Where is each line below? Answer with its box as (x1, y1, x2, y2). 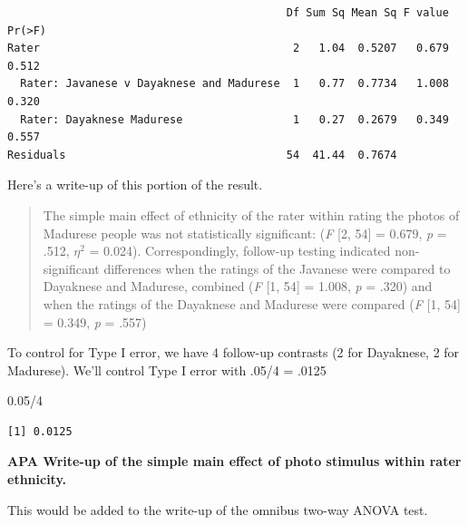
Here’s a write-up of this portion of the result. (7, 175, 263, 194)
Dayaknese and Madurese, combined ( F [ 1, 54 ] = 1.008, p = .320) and (43, 277, 433, 296)
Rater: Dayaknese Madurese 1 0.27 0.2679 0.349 (20, 112, 449, 126)
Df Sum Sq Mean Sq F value (286, 6, 449, 19)
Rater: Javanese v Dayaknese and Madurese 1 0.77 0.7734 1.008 (20, 77, 449, 91)
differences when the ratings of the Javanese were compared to (103, 258, 451, 277)
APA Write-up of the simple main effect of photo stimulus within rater (7, 452, 462, 471)
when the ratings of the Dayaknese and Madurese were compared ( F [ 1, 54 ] (43, 294, 461, 313)
